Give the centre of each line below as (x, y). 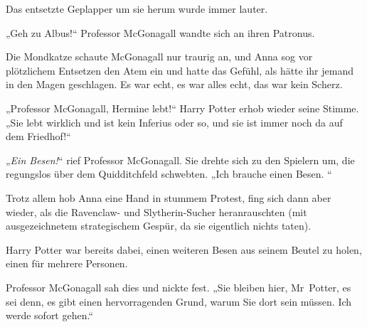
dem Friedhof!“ (38, 136)
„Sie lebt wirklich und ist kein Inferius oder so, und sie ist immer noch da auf (174, 122)
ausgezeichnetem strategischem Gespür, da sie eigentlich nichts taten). (159, 226)
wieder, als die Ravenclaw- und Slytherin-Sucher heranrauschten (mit (156, 211)
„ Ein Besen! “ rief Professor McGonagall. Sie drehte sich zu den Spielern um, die (180, 160)
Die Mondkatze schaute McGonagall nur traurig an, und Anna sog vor (159, 57)
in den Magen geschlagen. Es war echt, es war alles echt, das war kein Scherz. (174, 84)
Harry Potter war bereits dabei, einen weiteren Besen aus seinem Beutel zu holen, (184, 249)
